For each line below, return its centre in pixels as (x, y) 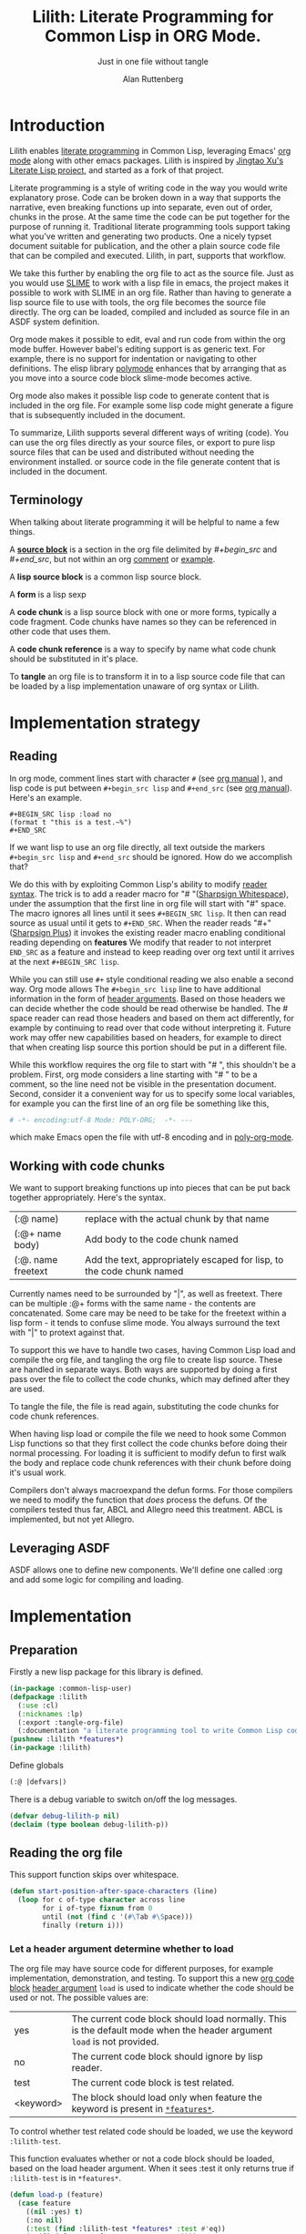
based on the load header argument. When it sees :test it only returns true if (152, 2168)
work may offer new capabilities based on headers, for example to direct (146, 1037)
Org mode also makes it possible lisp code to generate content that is (140, 395)
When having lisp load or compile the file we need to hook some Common (148, 1434)
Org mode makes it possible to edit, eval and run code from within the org (148, 339)
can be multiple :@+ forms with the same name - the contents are (133, 1304)
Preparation (44, 1650)
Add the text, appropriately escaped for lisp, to (184, 1260)
